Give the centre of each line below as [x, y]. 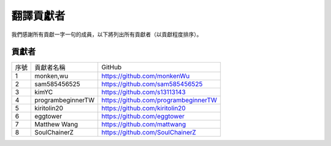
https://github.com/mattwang [144, 125]
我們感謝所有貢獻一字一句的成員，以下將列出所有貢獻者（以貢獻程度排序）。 [107, 34]
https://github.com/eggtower [143, 117]
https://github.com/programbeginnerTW [159, 100]
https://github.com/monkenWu [146, 76]
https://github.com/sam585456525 [152, 84]
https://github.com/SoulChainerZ [149, 133]
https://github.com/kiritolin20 [144, 109]
